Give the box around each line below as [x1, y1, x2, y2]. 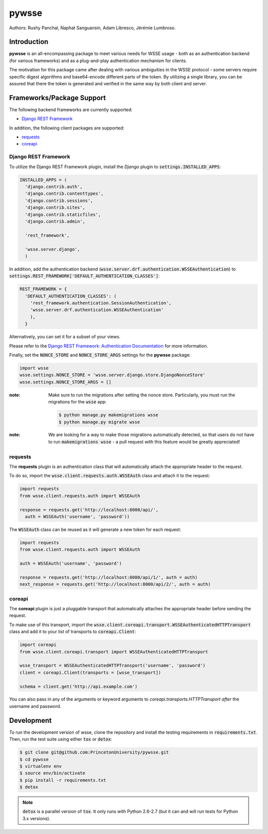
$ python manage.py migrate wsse [59, 419, 140, 425]
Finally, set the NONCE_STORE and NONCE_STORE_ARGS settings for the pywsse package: [9, 352, 191, 358]
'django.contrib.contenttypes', [25, 191, 104, 196]
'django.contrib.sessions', [25, 197, 93, 203]
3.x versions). [22, 815, 51, 821]
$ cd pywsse [19, 757, 49, 762]
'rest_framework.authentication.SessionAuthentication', [30, 300, 172, 306]
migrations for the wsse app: [48, 399, 107, 405]
